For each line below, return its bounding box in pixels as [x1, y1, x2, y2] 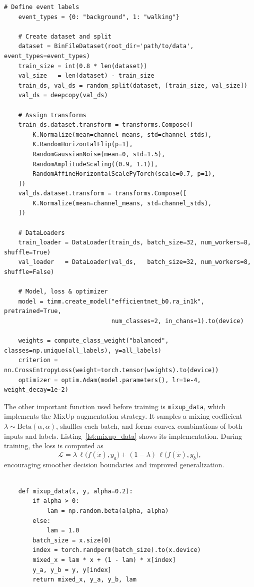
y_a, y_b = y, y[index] [32, 566, 111, 573]
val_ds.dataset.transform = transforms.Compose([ [18, 190, 187, 197]
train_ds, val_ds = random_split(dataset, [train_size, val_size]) [18, 82, 247, 89]
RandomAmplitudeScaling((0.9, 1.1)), [32, 160, 158, 168]
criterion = [18, 357, 58, 364]
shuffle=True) [4, 248, 51, 256]
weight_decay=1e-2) [4, 386, 68, 394]
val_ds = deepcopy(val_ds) [18, 92, 108, 99]
